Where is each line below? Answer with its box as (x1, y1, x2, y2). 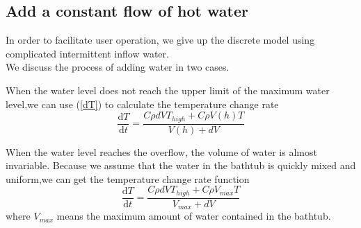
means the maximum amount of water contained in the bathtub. (56, 209, 331, 223)
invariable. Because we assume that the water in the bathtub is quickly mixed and (6, 158, 356, 173)
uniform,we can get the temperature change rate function (6, 171, 250, 186)
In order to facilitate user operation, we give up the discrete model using (6, 33, 315, 47)
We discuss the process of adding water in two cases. (6, 60, 230, 74)
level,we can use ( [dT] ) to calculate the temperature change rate (6, 96, 279, 111)
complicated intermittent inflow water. (6, 46, 169, 60)
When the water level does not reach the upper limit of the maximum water (6, 82, 330, 97)
